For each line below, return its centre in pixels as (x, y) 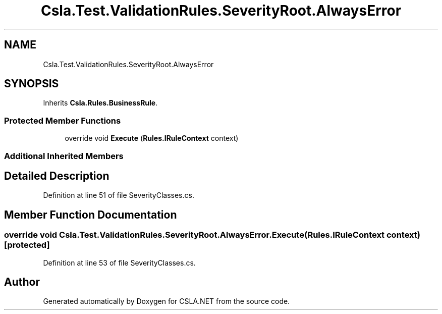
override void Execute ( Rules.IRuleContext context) (152, 138)
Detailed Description (57, 176)
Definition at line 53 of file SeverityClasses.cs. (119, 263)
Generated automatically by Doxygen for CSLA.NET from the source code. (167, 301)
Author (22, 282)
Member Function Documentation (91, 215)
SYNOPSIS (32, 84)
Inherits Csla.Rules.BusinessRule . (100, 103)
